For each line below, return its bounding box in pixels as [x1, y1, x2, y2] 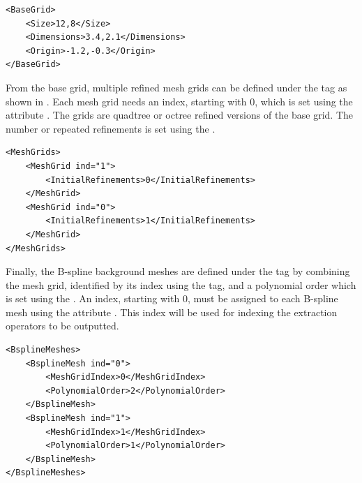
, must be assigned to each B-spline [187, 291, 338, 306]
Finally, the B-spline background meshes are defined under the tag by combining [6, 264, 350, 278]
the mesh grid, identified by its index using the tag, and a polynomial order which [6, 277, 356, 292]
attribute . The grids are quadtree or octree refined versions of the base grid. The [6, 107, 354, 122]
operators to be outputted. [6, 318, 119, 333]
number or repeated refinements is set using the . [6, 121, 216, 135]
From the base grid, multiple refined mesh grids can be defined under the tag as [6, 80, 347, 94]
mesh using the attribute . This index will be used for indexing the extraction [6, 304, 338, 319]
